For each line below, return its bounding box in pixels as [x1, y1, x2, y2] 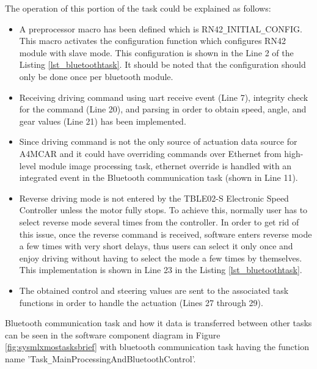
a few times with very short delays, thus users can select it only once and [19, 239, 293, 252]
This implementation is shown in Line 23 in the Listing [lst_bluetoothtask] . [19, 263, 302, 276]
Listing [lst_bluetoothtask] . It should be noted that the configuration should [19, 58, 306, 71]
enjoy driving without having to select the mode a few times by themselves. [19, 251, 302, 264]
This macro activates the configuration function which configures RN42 [19, 34, 286, 47]
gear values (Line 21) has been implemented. [19, 114, 186, 127]
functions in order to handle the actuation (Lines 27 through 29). [19, 296, 263, 309]
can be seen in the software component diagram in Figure [5, 328, 220, 341]
